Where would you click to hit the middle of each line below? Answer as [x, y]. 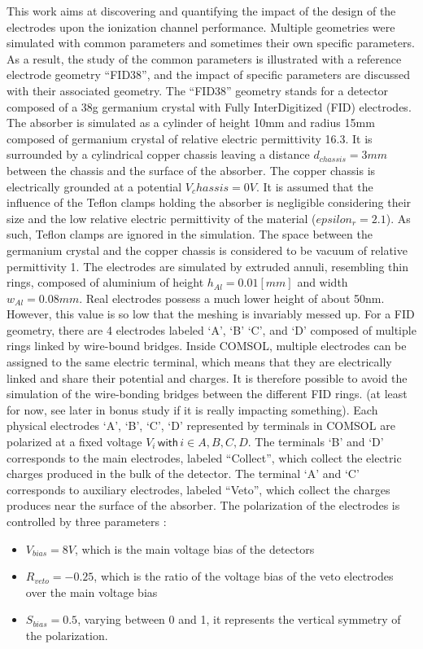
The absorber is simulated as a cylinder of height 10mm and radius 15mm [191, 123]
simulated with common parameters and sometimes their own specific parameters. [211, 43]
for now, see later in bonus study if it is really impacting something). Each [192, 409]
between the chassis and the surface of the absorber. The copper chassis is [191, 170]
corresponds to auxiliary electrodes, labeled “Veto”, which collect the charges [198, 489]
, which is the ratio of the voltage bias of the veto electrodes [244, 576]
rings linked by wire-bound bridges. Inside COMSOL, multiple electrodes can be [207, 346]
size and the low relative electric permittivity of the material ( [161, 218]
